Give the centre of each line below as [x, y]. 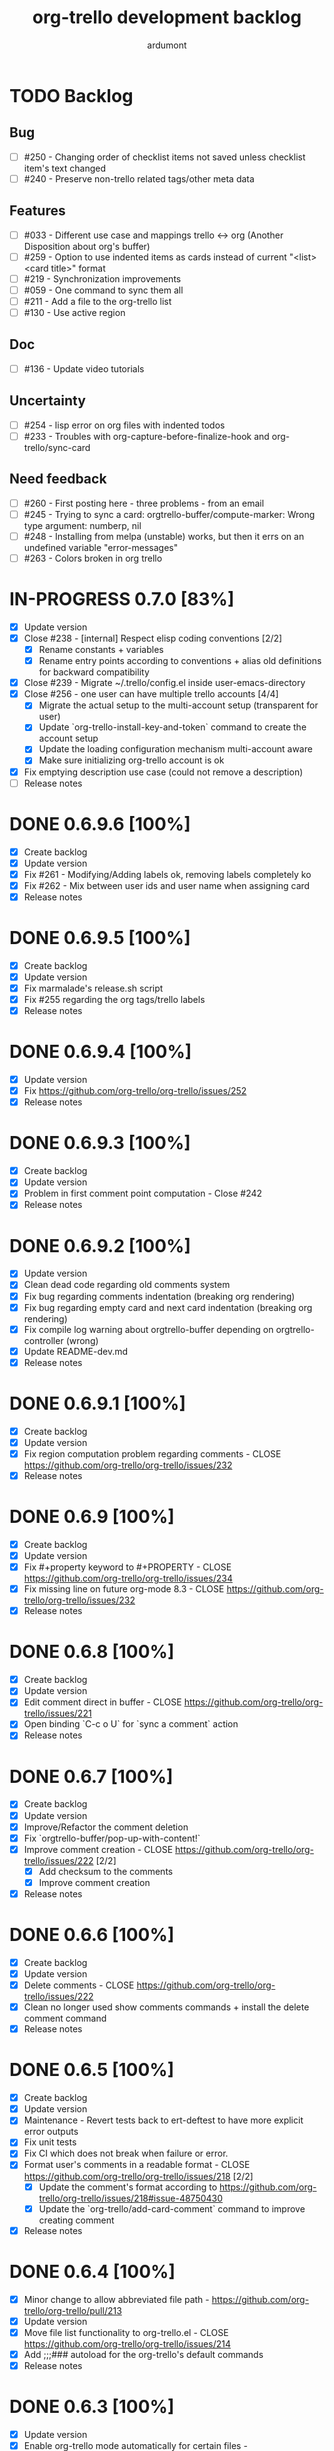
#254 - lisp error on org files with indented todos [124, 425]
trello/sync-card [57, 447]
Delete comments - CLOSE [79, 1985]
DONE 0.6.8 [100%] [92, 1652]
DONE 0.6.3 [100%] [92, 2407]
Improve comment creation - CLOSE [98, 1849]
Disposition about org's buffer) [87, 246]
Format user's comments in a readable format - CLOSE [137, 2165]
